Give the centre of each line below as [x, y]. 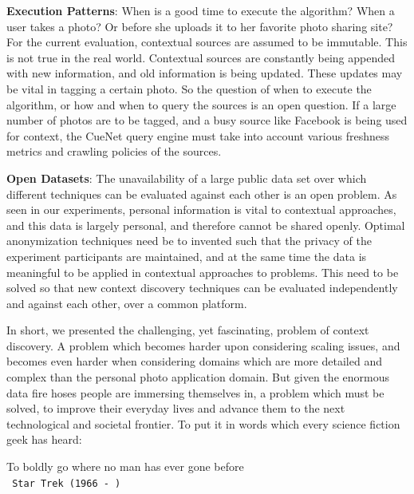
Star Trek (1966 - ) [67, 483]
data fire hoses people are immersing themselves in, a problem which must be [195, 392]
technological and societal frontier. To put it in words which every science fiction [203, 423]
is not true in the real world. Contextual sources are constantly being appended [201, 57]
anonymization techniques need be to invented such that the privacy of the [189, 241]
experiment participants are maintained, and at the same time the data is [187, 256]
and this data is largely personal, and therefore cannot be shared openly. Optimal [206, 225]
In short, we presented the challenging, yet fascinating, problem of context [188, 330]
